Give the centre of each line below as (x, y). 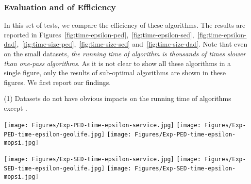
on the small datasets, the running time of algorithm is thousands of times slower (125, 53)
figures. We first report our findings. (58, 82)
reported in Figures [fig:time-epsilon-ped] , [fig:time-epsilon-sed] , (99, 34)
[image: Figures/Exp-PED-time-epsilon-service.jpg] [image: (102, 125)
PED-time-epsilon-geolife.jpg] (54, 135)
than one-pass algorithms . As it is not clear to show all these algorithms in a (117, 63)
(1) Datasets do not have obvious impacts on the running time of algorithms (117, 98)
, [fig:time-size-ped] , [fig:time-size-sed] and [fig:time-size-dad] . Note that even (132, 44)
